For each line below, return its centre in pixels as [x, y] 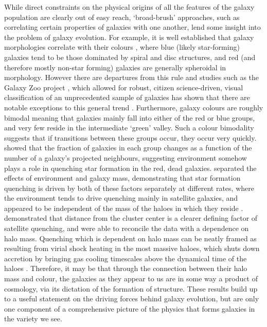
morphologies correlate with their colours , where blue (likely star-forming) [122, 47]
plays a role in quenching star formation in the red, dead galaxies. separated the [130, 168]
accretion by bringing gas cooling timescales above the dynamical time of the [126, 258]
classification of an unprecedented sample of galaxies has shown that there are [127, 97]
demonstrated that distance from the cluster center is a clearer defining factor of [131, 218]
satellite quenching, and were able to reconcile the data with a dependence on [127, 228]
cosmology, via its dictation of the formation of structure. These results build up [131, 288]
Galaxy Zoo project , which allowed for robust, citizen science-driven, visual [124, 87]
